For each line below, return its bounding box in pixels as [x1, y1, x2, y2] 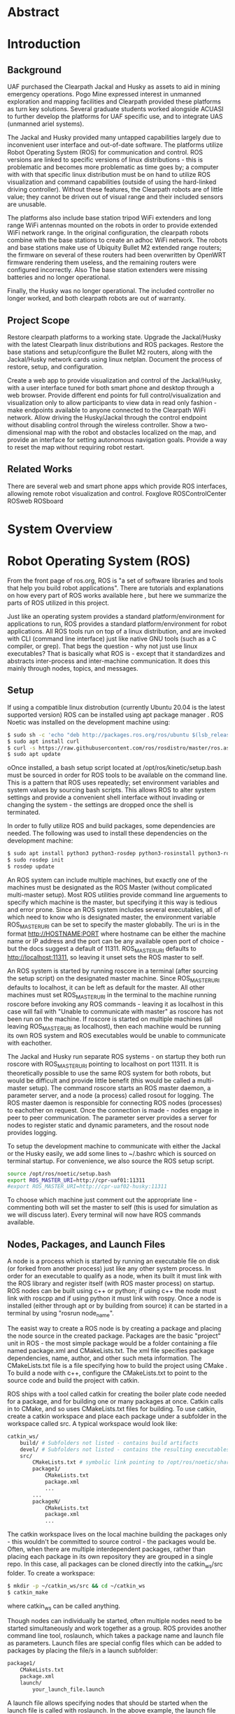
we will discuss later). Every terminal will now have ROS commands [7, 1210, 201, 1219]
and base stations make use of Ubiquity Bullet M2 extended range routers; [7, 243, 222, 252]
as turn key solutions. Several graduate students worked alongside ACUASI [7, 105, 224, 113]
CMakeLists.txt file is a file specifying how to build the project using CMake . [7, 1361, 228, 1369]
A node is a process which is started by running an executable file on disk [7, 1257, 220, 1266]
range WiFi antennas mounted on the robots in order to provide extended [7, 221, 218, 229]
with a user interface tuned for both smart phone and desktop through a [7, 384, 215, 392]
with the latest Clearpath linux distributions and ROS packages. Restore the [7, 341, 224, 348]
